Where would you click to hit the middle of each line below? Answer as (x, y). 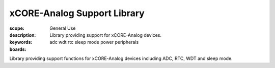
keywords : (21, 42)
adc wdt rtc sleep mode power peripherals (94, 42)
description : (23, 35)
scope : (17, 28)
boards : (18, 49)
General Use (63, 28)
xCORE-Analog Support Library (77, 13)
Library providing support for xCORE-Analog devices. (106, 35)
